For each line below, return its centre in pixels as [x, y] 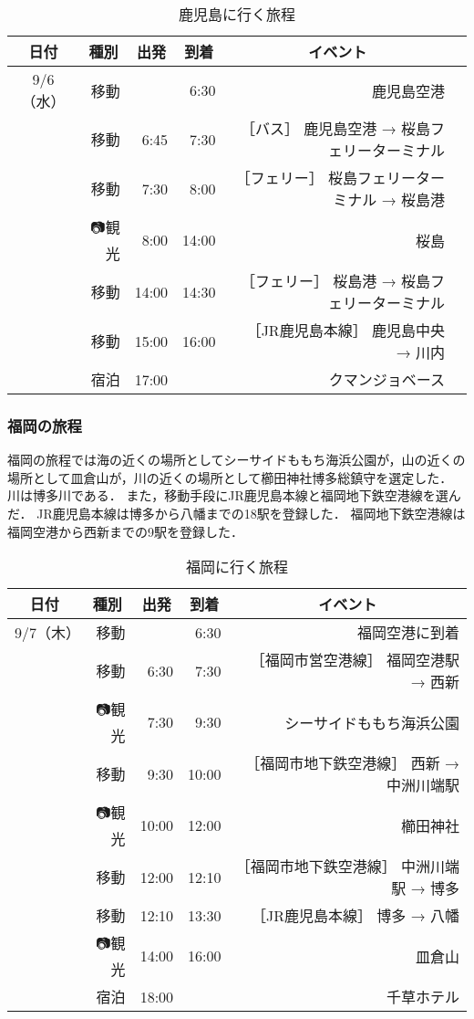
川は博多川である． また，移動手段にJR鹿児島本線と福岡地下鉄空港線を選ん [234, 495]
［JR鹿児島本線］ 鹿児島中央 [345, 330]
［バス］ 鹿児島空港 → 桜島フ [342, 128]
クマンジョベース [386, 379]
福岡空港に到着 [408, 633]
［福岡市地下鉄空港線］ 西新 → [352, 763]
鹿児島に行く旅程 [237, 14]
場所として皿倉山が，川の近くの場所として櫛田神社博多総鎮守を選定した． [230, 477]
